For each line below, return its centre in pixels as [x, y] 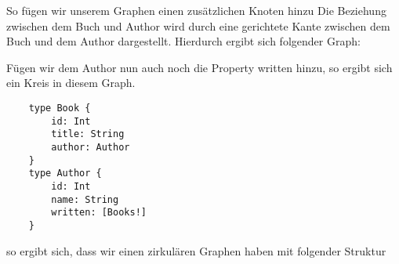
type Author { [65, 174]
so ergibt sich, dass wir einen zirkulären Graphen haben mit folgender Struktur [196, 250]
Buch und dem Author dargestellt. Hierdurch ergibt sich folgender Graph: [183, 41]
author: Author [91, 147]
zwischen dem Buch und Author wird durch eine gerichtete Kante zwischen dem [198, 25]
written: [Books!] [99, 213]
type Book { [60, 108]
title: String [88, 134]
